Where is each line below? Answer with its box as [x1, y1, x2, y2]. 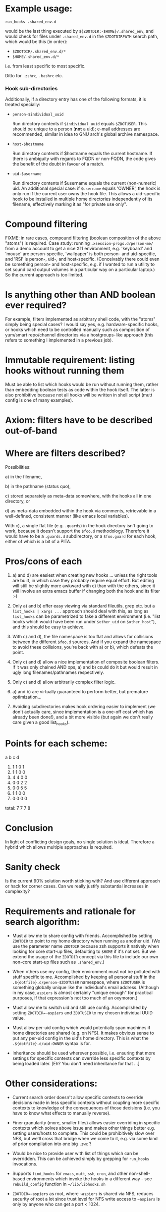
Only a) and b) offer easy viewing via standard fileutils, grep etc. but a [12, 603, 155, 609]
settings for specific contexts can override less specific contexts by [12, 1055, 151, 1061]
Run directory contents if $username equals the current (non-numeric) [12, 180, 157, 186]
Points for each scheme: [5, 738, 108, 749]
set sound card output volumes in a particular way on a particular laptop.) [5, 267, 155, 273]
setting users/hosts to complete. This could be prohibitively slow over [12, 1130, 155, 1136]
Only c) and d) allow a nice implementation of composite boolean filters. [12, 659, 160, 665]
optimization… [12, 694, 42, 700]
